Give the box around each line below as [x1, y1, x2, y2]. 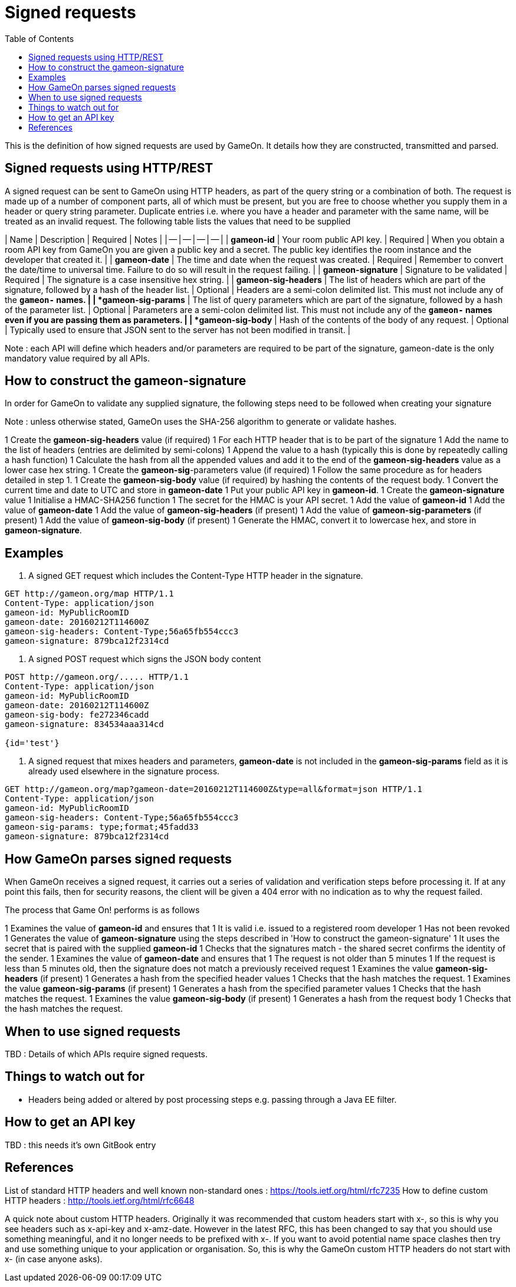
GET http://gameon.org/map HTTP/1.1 [5, 589, 174, 599]
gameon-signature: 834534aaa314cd [5, 719, 164, 729]
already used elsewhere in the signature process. [28, 766, 220, 777]
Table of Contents [5, 33, 74, 44]
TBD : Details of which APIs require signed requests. [5, 1048, 208, 1059]
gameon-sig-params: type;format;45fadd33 [5, 822, 199, 832]
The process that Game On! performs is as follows [5, 905, 200, 915]
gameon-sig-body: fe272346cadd [5, 710, 149, 720]
